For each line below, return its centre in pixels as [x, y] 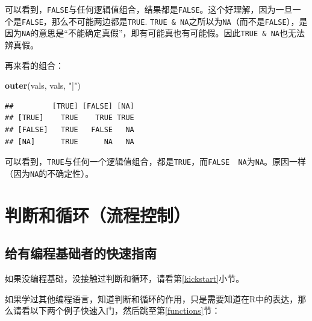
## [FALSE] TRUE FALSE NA [70, 129]
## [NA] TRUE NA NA [70, 141]
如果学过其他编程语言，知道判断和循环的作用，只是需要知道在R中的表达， [151, 298]
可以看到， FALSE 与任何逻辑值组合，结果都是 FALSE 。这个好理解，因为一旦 [149, 9]
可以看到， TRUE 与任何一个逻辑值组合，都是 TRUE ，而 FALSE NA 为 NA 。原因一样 [156, 161]
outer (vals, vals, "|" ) [43, 85]
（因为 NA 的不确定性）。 [49, 173]
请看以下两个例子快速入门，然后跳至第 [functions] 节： [117, 310]
